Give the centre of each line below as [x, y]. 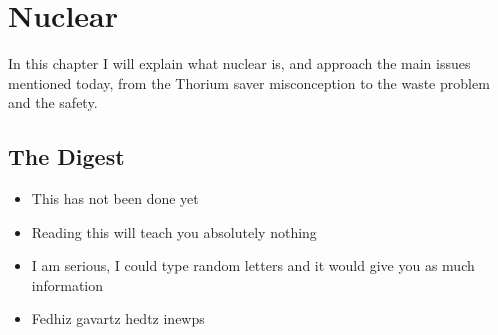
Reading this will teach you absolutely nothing [174, 231]
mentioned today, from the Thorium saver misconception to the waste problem [249, 82]
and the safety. [53, 102]
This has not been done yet [115, 198]
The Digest [66, 156]
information [67, 284]
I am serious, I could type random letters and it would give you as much [253, 265]
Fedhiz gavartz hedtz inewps [118, 318]
